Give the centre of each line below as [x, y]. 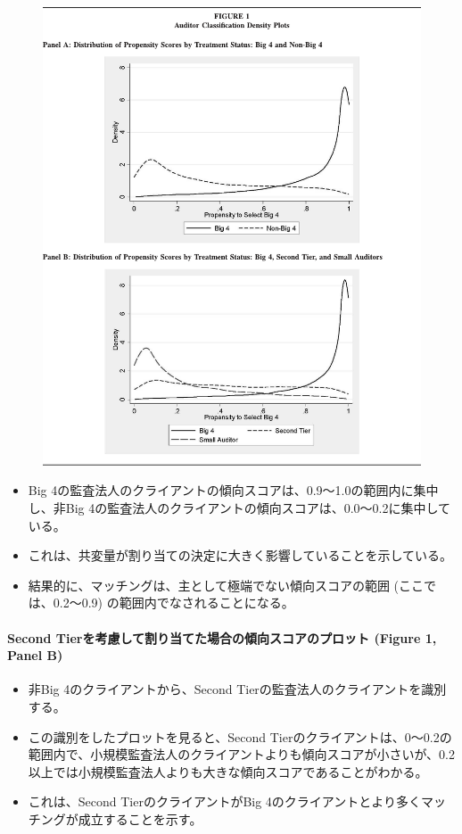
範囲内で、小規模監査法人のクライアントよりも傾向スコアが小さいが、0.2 [242, 754]
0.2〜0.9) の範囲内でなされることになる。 [173, 603]
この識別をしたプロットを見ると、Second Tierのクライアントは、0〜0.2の [240, 736]
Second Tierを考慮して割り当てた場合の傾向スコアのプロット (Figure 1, [222, 637]
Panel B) [35, 655]
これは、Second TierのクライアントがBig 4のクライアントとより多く [225, 801]
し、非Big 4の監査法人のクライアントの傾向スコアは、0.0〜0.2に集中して [239, 508]
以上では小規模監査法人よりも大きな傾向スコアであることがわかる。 [228, 771]
